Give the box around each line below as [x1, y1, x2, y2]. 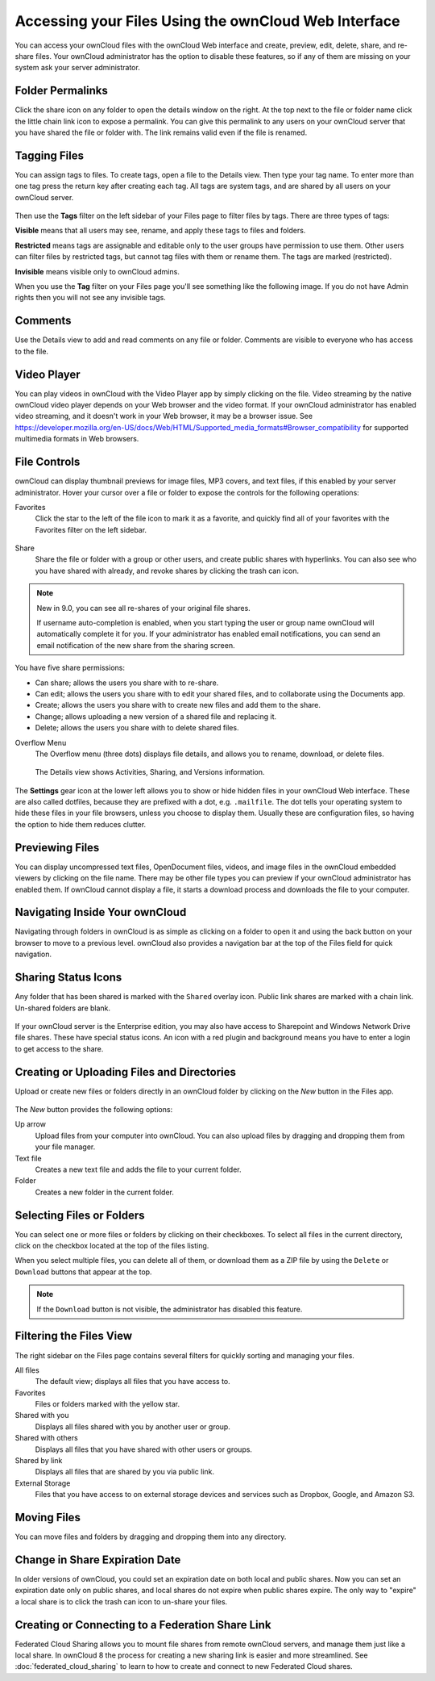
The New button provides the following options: [14, 1105, 173, 1114]
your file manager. [35, 1142, 96, 1152]
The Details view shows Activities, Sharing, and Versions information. [35, 767, 265, 777]
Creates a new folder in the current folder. [35, 1187, 175, 1197]
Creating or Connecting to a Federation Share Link [14, 1618, 271, 1632]
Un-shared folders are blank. [14, 1003, 111, 1013]
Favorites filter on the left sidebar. [35, 525, 147, 534]
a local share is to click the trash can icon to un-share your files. [14, 1596, 228, 1606]
